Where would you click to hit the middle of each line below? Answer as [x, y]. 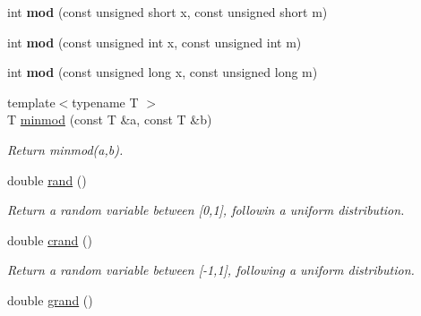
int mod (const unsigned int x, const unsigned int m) [155, 42]
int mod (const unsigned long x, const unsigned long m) [163, 72]
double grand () [50, 299]
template [31, 102]
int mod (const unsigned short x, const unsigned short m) [168, 12]
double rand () [47, 179]
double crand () [50, 239]
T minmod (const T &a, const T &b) [110, 120]
